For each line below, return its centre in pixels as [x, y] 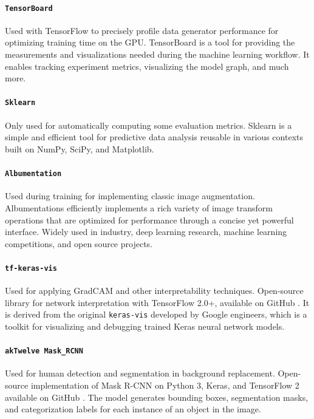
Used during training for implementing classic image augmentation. [130, 196]
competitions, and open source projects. [79, 243]
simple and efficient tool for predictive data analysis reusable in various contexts [154, 137]
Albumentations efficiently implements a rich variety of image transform [139, 207]
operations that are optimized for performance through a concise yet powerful [149, 220]
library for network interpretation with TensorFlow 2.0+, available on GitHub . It [157, 302]
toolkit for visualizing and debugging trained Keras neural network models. [145, 326]
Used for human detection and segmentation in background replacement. [140, 373]
